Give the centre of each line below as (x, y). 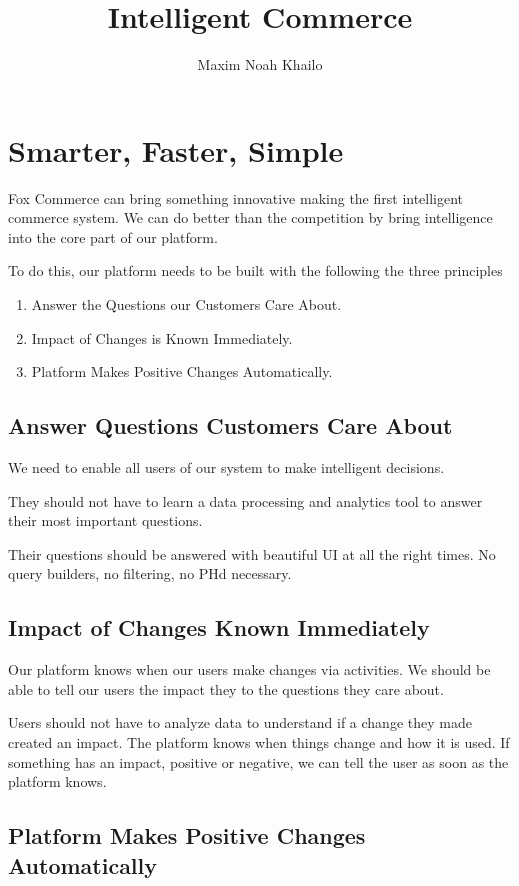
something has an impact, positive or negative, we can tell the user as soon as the (258, 761)
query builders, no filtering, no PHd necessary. (150, 573)
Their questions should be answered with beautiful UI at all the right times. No (252, 553)
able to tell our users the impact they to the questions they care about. (226, 688)
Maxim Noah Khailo (260, 64)
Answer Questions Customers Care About (230, 425)
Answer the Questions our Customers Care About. (186, 304)
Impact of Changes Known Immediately (219, 627)
